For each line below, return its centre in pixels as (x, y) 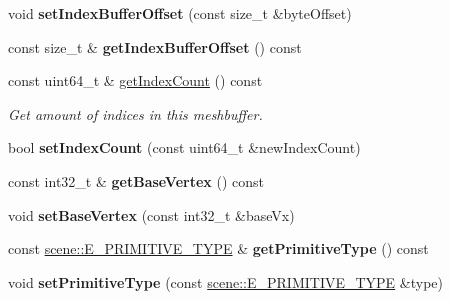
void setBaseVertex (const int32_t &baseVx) (151, 214)
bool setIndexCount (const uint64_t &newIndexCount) (184, 147)
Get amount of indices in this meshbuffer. (135, 113)
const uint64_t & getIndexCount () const (135, 80)
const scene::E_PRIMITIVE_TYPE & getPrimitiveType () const (218, 248)
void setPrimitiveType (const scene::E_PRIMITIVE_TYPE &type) (225, 281)
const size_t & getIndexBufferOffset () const (155, 46)
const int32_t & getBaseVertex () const (136, 180)
